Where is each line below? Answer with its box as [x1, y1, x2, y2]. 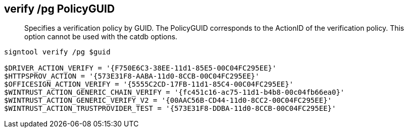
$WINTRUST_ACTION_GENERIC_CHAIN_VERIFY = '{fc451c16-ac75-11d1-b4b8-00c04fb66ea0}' [4, 88, 345, 97]
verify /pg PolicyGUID [4, 3, 115, 15]
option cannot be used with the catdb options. [24, 32, 178, 41]
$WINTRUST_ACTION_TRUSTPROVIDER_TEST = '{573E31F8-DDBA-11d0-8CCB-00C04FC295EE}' [4, 104, 336, 113]
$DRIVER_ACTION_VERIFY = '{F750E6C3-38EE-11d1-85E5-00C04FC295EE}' [4, 64, 277, 73]
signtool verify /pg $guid [4, 48, 111, 56]
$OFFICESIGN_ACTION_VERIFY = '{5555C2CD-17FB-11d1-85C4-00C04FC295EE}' [4, 80, 294, 89]
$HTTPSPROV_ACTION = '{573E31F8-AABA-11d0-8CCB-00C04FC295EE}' [4, 72, 260, 81]
